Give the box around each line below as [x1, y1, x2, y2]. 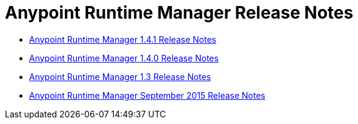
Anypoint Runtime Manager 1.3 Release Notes [29, 71, 211, 82]
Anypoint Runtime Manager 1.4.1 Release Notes [29, 34, 216, 45]
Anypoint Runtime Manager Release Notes [5, 2, 354, 23]
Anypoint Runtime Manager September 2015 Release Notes [29, 90, 266, 101]
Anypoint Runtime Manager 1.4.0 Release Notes [29, 52, 219, 63]
